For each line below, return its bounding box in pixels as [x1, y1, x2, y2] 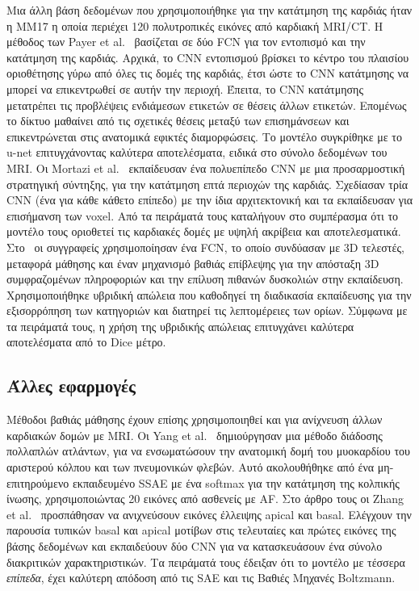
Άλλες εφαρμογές [6, 373, 136, 398]
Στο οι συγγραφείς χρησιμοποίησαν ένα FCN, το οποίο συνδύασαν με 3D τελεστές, [6, 238, 404, 255]
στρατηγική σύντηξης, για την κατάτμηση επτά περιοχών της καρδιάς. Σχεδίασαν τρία [6, 175, 409, 192]
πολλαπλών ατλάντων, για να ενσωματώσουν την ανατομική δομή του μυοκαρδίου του [6, 442, 410, 459]
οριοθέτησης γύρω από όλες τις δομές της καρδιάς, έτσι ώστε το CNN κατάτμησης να [6, 65, 409, 82]
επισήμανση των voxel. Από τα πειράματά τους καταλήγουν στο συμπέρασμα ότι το [6, 207, 399, 224]
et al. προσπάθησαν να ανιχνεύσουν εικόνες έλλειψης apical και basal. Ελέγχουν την [6, 505, 412, 522]
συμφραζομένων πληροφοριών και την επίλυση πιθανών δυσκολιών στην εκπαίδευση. [6, 270, 404, 287]
